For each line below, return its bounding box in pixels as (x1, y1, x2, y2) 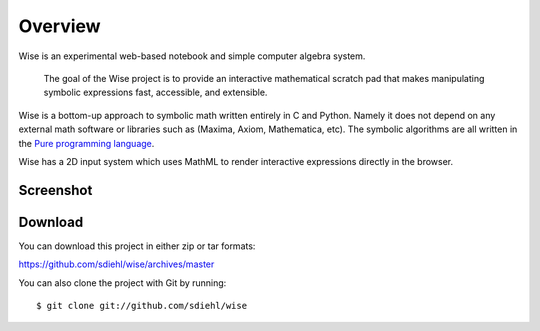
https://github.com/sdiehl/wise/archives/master (18, 258, 215, 270)
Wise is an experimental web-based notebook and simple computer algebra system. (18, 50, 366, 62)
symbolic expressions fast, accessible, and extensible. (43, 86, 268, 99)
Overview (18, 15, 101, 37)
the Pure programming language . (18, 137, 155, 149)
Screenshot (18, 181, 93, 199)
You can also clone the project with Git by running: (18, 276, 227, 289)
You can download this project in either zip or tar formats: (18, 240, 256, 252)
